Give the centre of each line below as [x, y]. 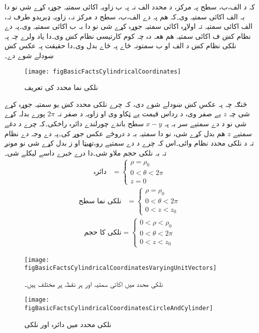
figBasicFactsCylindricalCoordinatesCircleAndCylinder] [119, 308]
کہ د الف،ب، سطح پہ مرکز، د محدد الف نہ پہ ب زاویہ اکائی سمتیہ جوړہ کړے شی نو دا [130, 6]
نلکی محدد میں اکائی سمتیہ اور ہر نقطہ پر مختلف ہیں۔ [94, 284]
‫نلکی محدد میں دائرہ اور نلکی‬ [68, 324]
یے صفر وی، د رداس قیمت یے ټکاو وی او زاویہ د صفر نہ [139, 114]
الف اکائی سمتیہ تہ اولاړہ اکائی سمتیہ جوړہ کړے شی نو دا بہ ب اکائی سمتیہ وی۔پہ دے [129, 26]
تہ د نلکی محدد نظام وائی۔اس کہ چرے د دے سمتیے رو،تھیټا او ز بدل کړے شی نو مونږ [129, 143]
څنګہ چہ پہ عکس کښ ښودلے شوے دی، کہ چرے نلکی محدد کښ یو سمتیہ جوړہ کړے [126, 104]
